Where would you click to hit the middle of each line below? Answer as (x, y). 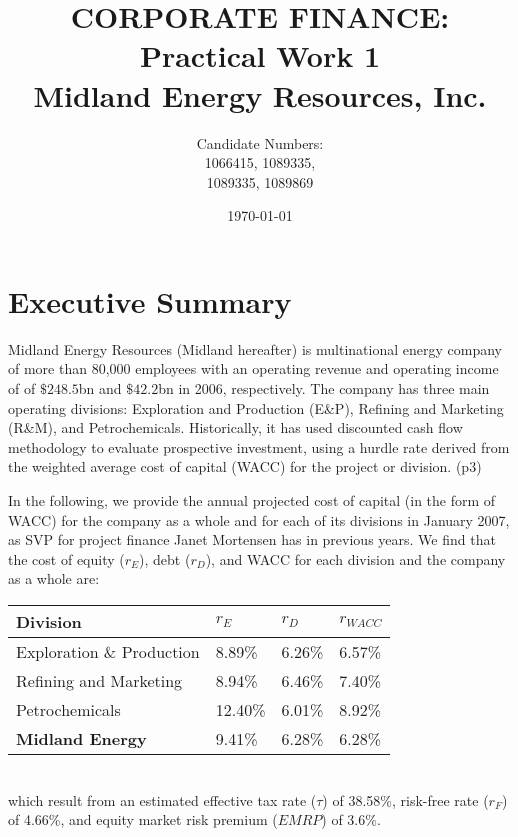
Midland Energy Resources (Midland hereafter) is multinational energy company (255, 348)
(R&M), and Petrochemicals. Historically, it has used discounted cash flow (235, 427)
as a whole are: (54, 578)
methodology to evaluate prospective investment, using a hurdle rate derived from (259, 446)
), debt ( (165, 558)
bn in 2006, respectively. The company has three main (324, 388)
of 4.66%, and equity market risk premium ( (143, 819)
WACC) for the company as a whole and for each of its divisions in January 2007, (259, 519)
